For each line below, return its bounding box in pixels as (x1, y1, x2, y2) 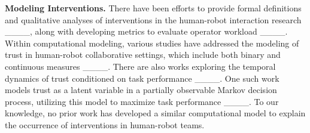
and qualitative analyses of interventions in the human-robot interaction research (5, 13, 302, 26)
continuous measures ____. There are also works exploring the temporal (5, 60, 276, 72)
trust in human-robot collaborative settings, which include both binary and (5, 48, 281, 61)
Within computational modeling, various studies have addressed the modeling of (5, 36, 299, 49)
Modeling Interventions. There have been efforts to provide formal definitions (5, 2, 302, 14)
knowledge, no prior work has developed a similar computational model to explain (5, 107, 306, 119)
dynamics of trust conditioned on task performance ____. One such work (5, 72, 279, 84)
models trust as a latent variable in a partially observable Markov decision (5, 83, 277, 96)
